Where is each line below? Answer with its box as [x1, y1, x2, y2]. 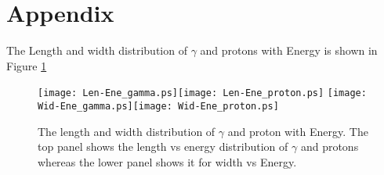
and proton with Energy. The [227, 123, 368, 139]
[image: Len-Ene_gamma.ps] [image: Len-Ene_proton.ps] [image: [38, 87, 367, 99]
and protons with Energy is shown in [200, 42, 378, 59]
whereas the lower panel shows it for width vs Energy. [38, 153, 297, 170]
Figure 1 [6, 57, 47, 73]
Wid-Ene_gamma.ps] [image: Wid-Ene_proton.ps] [38, 100, 279, 112]
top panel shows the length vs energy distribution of [38, 138, 288, 155]
